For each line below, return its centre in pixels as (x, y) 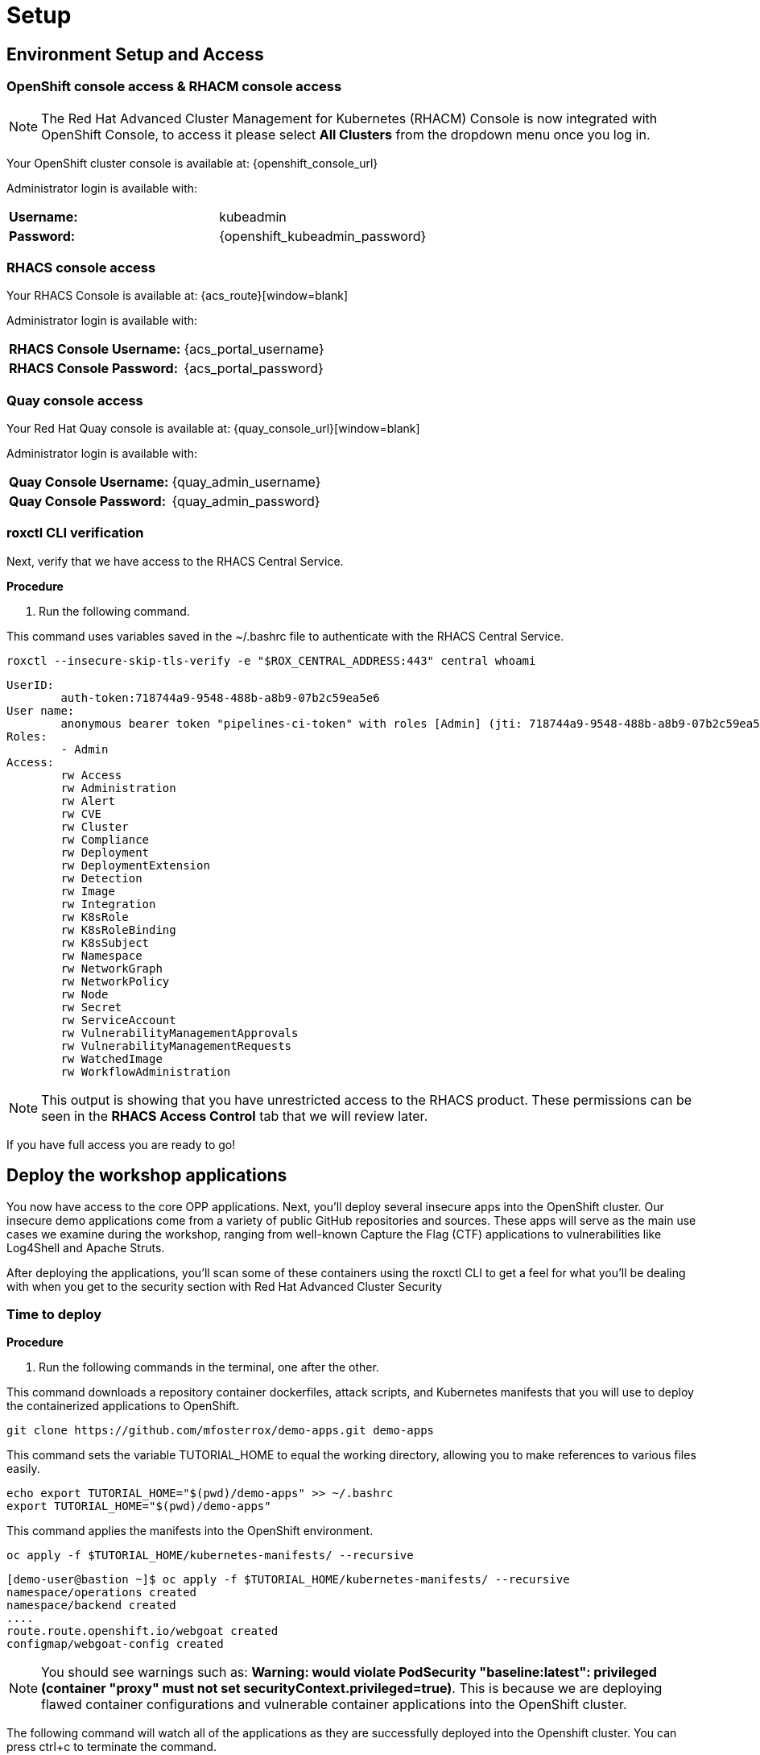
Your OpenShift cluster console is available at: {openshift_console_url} (192, 163)
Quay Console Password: (87, 502)
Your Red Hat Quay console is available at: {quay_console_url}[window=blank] (213, 429)
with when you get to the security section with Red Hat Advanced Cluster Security (225, 1286)
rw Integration (108, 904)
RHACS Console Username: (95, 349)
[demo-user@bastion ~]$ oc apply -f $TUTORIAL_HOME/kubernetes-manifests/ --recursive (288, 1580)
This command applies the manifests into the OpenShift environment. (190, 1531)
